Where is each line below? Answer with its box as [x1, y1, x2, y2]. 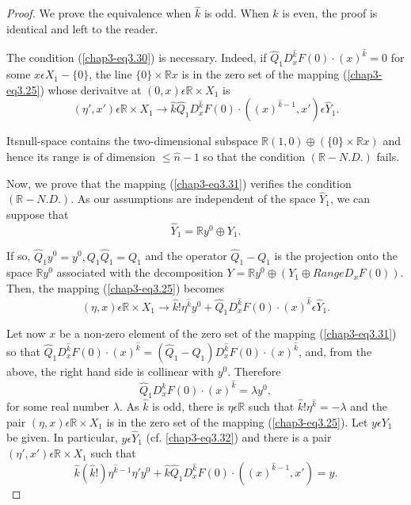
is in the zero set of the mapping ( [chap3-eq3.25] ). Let [106, 413, 368, 430]
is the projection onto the [274, 247, 398, 264]
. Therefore [227, 363, 281, 380]
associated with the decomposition [56, 264, 223, 281]
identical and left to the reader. [6, 20, 158, 36]
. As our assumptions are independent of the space [70, 190, 316, 207]
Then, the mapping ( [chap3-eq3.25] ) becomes [6, 279, 225, 296]
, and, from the [298, 343, 372, 360]
